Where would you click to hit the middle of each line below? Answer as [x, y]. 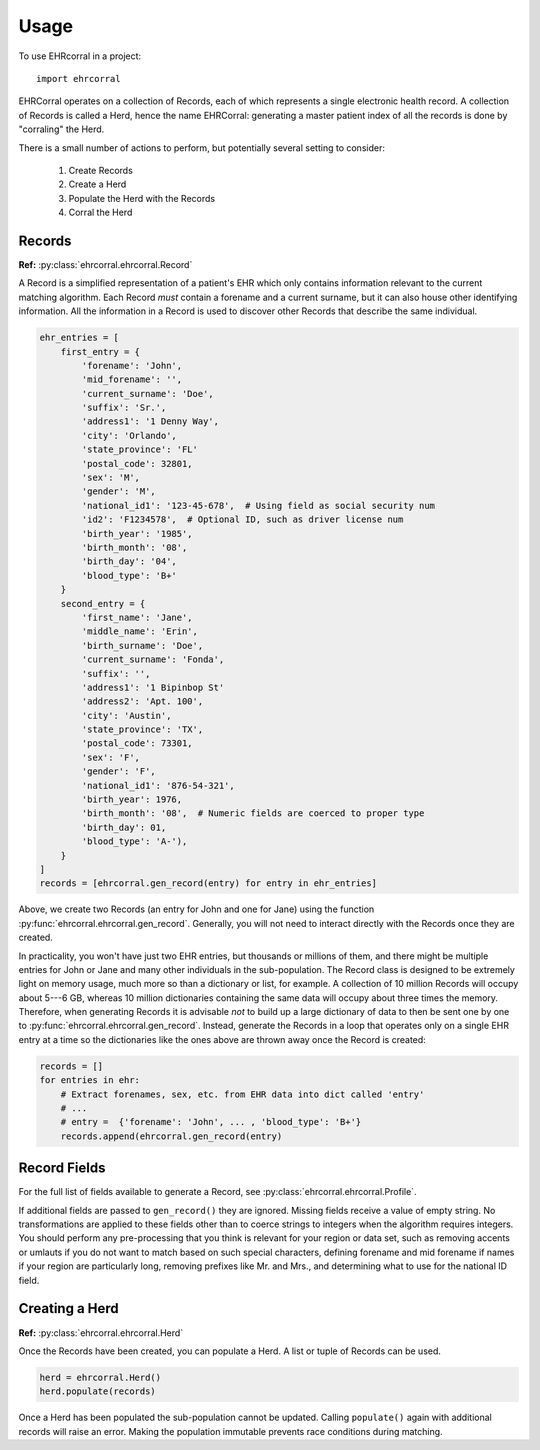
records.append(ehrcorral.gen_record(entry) [171, 1136]
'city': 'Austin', [126, 715]
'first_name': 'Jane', [137, 617]
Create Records [101, 170]
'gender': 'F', [119, 771]
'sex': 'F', [110, 757]
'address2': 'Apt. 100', [142, 701]
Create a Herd [97, 184]
